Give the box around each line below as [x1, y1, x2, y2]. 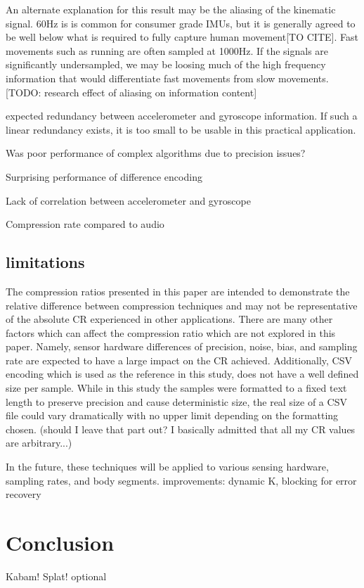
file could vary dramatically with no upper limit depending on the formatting [6, 408, 339, 423]
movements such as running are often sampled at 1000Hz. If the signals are [6, 43, 329, 58]
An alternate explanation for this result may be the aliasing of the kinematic [6, 2, 336, 16]
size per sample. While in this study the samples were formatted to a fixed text [6, 381, 347, 395]
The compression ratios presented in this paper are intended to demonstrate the [6, 283, 350, 298]
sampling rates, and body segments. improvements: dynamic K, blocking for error [6, 473, 357, 487]
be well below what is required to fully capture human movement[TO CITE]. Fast [6, 30, 358, 44]
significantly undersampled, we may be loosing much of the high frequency [6, 57, 326, 72]
